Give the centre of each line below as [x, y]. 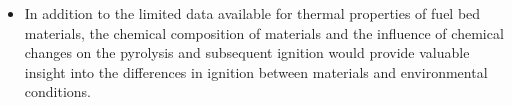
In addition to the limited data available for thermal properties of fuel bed [252, 13]
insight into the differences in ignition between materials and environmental [256, 71]
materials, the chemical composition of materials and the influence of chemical [264, 32]
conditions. [58, 91]
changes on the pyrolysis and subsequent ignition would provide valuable [247, 52]
